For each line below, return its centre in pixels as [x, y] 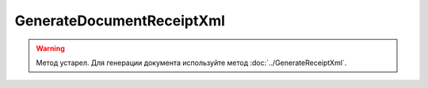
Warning [50, 48]
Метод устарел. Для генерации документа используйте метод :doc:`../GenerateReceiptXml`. [191, 63]
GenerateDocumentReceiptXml [120, 21]
